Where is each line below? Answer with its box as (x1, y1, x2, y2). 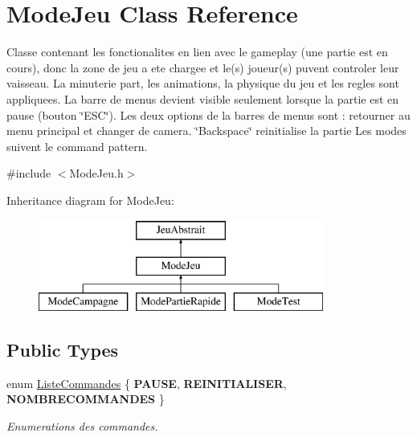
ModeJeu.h (69, 165, 124, 182)
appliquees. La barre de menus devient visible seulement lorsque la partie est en (6, 90, 399, 107)
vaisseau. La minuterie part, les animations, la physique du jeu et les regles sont (6, 75, 399, 92)
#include (6, 165, 51, 182)
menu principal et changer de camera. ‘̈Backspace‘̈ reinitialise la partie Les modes (6, 122, 407, 139)
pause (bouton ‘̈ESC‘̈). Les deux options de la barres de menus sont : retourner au (6, 106, 411, 123)
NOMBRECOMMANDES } (6, 390, 165, 407)
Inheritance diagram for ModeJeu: (6, 191, 174, 208)
